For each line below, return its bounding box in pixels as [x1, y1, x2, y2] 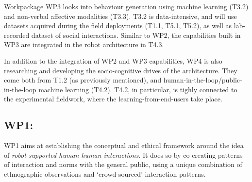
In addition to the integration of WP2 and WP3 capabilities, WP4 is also [4, 55, 222, 66]
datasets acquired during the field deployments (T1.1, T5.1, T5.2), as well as [4, 20, 232, 31]
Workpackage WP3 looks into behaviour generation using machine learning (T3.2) [4, 1, 249, 11]
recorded [4, 30, 30, 40]
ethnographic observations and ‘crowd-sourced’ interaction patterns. [4, 168, 206, 179]
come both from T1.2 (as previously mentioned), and [4, 75, 162, 85]
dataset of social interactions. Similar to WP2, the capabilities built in [31, 30, 241, 40]
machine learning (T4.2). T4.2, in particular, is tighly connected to [38, 84, 237, 94]
